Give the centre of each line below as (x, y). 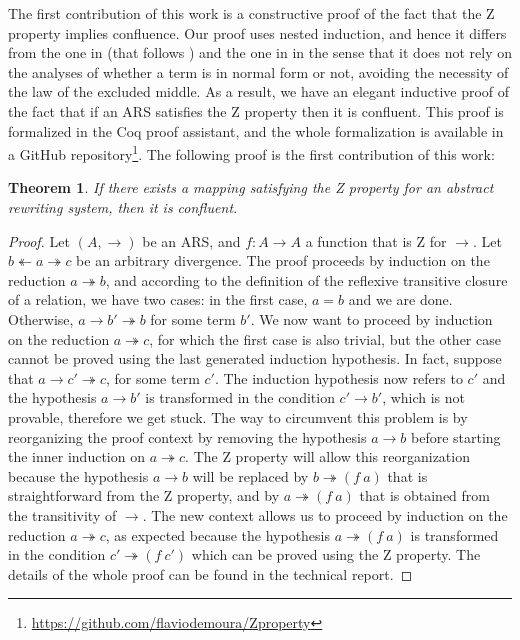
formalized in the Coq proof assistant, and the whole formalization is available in (256, 130)
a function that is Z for (376, 240)
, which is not (424, 397)
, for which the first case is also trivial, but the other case (325, 338)
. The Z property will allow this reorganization (327, 456)
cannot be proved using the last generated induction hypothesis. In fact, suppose (255, 358)
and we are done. (400, 299)
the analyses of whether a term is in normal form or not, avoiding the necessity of (258, 71)
